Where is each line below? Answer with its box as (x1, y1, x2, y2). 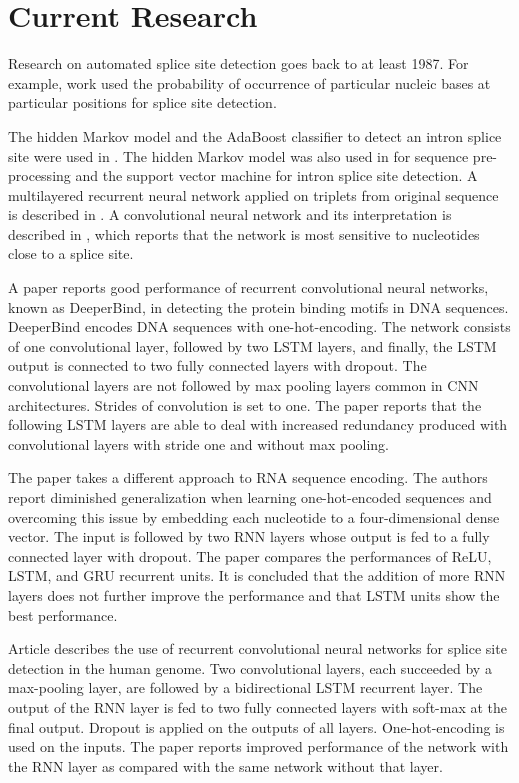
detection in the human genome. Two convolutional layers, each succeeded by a (8, 657, 492, 678)
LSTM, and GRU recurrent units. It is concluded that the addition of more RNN (8, 565, 506, 586)
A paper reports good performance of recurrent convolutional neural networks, (8, 277, 489, 298)
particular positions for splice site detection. (8, 92, 277, 113)
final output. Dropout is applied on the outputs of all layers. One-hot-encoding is (8, 716, 505, 737)
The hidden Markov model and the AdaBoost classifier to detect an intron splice (8, 125, 502, 146)
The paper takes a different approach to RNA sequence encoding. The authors (8, 467, 488, 488)
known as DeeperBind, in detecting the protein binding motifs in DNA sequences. (8, 296, 509, 317)
